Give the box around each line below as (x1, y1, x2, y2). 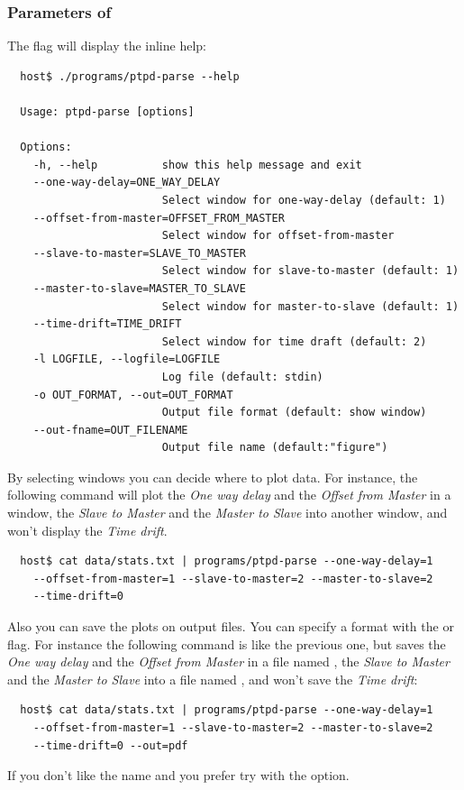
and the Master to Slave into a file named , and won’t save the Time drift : (7, 669, 418, 688)
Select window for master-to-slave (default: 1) (161, 299, 459, 313)
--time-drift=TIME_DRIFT (32, 317, 182, 331)
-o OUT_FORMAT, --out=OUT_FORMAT (32, 388, 233, 401)
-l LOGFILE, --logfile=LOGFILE (32, 353, 221, 366)
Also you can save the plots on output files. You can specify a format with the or (7, 617, 454, 636)
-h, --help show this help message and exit (32, 158, 362, 171)
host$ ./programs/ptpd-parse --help (20, 69, 240, 83)
